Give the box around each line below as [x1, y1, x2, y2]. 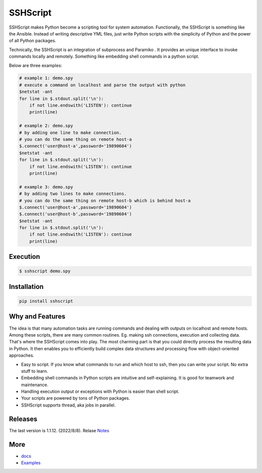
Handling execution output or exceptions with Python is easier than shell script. [21, 389, 180, 394]
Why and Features [9, 312, 65, 321]
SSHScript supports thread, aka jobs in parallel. [21, 402, 116, 408]
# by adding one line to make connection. [19, 130, 122, 135]
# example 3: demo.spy [19, 184, 73, 189]
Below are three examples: [9, 62, 63, 68]
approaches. [9, 353, 34, 358]
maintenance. [21, 382, 49, 388]
